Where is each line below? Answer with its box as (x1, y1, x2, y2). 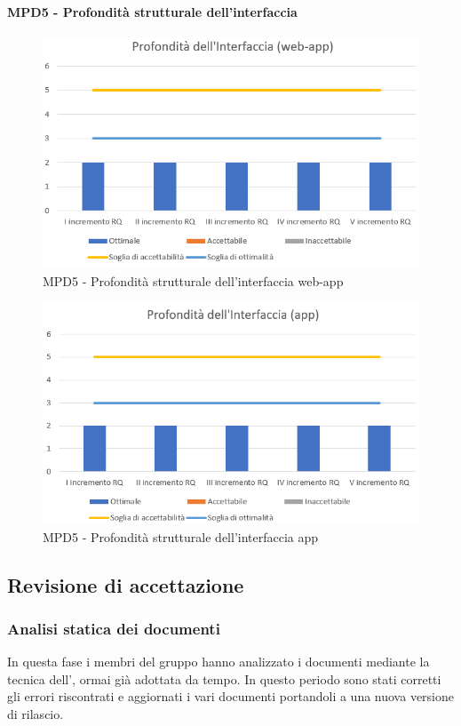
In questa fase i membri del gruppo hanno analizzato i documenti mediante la (7, 652, 430, 671)
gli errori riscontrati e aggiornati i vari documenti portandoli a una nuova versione (7, 687, 454, 706)
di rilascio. (7, 704, 64, 722)
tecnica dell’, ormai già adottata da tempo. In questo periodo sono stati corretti (7, 669, 441, 688)
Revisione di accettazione (7, 570, 244, 598)
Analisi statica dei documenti (7, 617, 220, 639)
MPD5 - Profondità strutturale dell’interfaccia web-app (43, 271, 344, 290)
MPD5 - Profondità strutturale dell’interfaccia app (43, 527, 319, 546)
